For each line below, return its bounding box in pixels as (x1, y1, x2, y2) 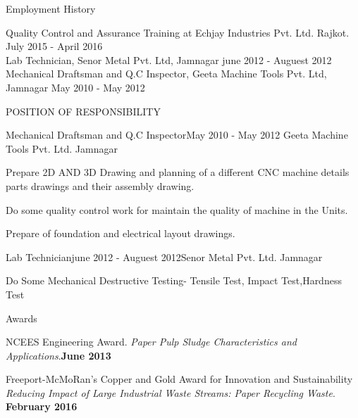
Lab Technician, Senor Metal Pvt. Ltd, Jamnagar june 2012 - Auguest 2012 (6, 52, 332, 67)
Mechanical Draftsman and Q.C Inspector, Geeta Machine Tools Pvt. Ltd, (6, 66, 327, 81)
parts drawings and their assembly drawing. (6, 178, 195, 193)
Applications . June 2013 (6, 348, 111, 362)
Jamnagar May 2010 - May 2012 (6, 80, 145, 94)
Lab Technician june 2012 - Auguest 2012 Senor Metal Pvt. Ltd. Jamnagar (6, 249, 323, 264)
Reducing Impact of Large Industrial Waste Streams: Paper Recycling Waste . (6, 385, 335, 400)
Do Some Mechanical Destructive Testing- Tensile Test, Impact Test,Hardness (6, 273, 342, 288)
